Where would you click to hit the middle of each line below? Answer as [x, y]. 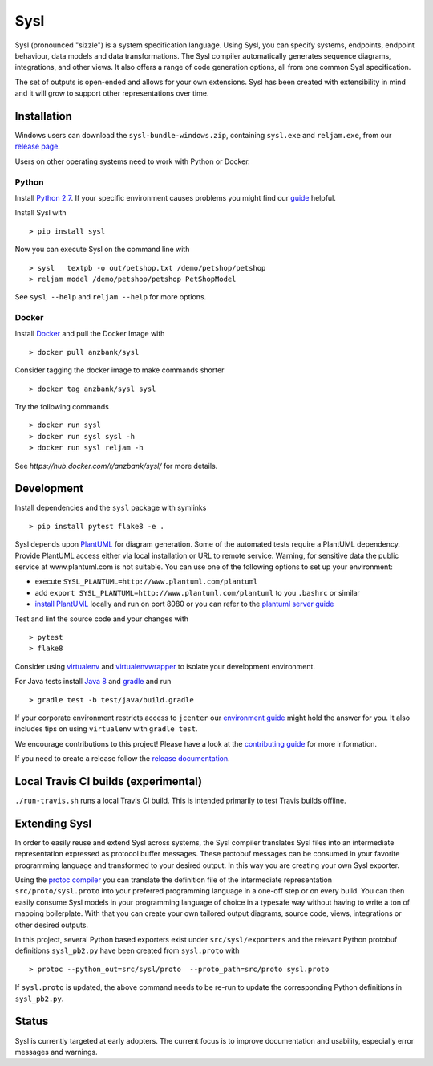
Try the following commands [62, 406]
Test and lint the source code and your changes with [101, 619]
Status [32, 1021]
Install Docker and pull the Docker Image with [90, 334]
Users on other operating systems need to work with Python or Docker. [132, 161]
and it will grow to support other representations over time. [112, 93]
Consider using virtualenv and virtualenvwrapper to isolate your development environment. [165, 666]
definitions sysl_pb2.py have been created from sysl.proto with [127, 950]
